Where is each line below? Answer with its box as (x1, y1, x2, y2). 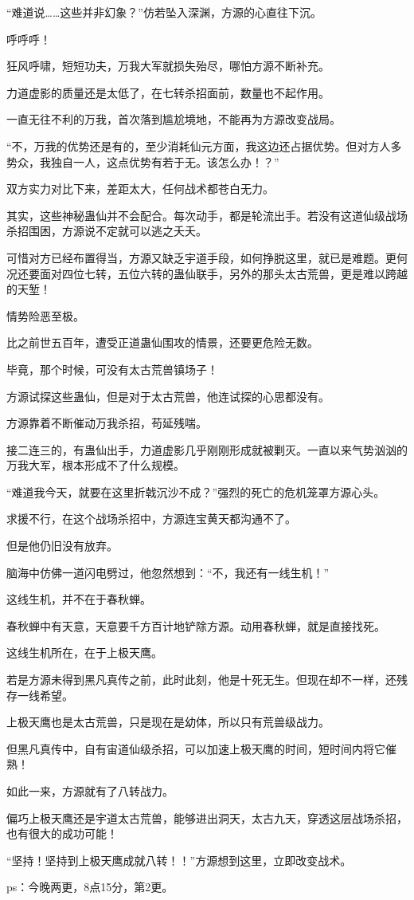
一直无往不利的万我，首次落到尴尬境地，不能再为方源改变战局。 (6, 111, 341, 128)
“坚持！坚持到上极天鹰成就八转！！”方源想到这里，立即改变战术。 (6, 851, 352, 868)
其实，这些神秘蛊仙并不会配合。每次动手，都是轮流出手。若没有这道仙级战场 (6, 206, 408, 223)
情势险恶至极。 (6, 307, 84, 324)
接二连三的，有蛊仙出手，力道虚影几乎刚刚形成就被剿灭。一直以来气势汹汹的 (6, 441, 408, 458)
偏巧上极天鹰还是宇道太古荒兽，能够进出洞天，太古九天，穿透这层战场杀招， (6, 809, 408, 826)
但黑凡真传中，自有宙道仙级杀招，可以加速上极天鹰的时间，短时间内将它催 (6, 740, 396, 757)
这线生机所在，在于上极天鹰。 (6, 644, 162, 661)
